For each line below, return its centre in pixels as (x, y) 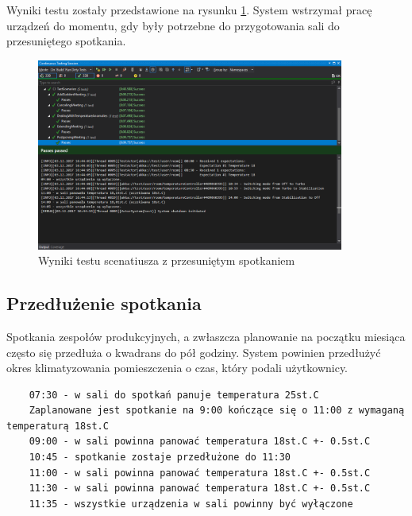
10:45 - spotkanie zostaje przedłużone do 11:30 (160, 458)
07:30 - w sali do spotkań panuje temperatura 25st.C (174, 395)
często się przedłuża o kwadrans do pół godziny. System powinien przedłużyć (194, 352)
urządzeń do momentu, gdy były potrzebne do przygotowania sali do (173, 25)
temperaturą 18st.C (58, 426)
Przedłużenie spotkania (104, 303)
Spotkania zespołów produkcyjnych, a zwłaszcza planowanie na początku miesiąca (206, 336)
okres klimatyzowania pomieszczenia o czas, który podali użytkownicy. (177, 368)
